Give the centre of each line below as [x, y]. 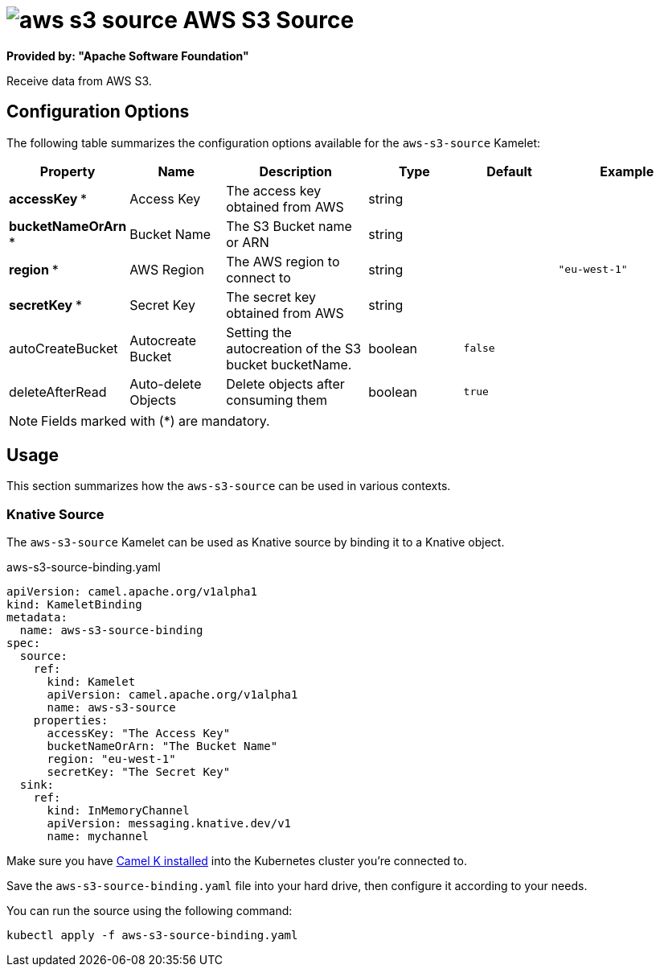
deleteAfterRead [58, 392]
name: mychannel [98, 837]
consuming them [277, 400]
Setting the [259, 332]
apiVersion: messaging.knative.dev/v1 [169, 824]
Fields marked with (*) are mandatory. [156, 421]
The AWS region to [283, 261]
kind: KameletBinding [74, 605]
